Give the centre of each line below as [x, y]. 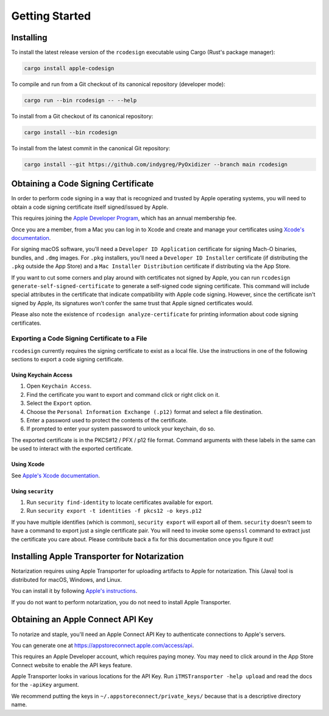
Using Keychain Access [42, 375]
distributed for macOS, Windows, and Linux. [67, 579]
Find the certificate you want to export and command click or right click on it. [123, 394]
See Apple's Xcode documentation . [56, 476]
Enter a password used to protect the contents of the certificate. [107, 421]
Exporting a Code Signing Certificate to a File [79, 339]
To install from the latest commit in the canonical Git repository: [91, 148]
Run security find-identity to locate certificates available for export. [120, 502]
